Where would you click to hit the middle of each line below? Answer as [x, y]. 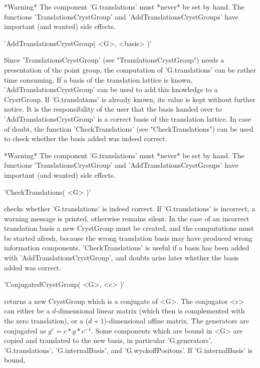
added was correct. [33, 267]
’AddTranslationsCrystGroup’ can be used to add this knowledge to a [111, 89]
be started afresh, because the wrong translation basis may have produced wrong [128, 238]
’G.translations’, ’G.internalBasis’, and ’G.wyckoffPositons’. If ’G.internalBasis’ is [128, 350]
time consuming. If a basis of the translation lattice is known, [98, 79]
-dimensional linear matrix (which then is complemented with [150, 311]
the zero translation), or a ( [46, 321]
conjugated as [25, 330]
